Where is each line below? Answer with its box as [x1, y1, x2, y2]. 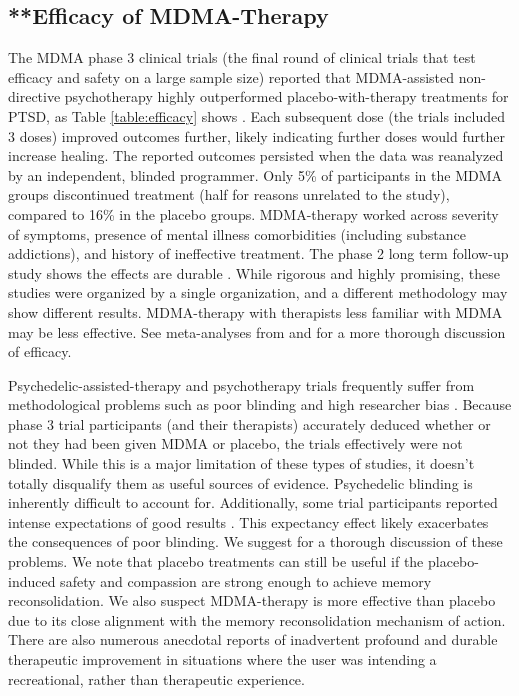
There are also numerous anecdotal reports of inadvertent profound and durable [8, 629, 498, 650]
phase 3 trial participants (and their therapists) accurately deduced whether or [8, 413, 491, 434]
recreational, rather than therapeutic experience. [8, 668, 305, 689]
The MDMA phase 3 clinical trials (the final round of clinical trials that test [8, 47, 476, 68]
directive [8, 86, 61, 107]
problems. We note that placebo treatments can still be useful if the [8, 551, 424, 572]
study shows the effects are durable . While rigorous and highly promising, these [8, 262, 500, 283]
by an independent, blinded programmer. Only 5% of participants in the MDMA [8, 164, 503, 185]
